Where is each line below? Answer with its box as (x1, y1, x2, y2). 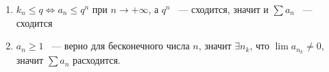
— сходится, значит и (178, 2, 269, 16)
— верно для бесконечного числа (51, 38, 190, 53)
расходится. (72, 53, 121, 67)
